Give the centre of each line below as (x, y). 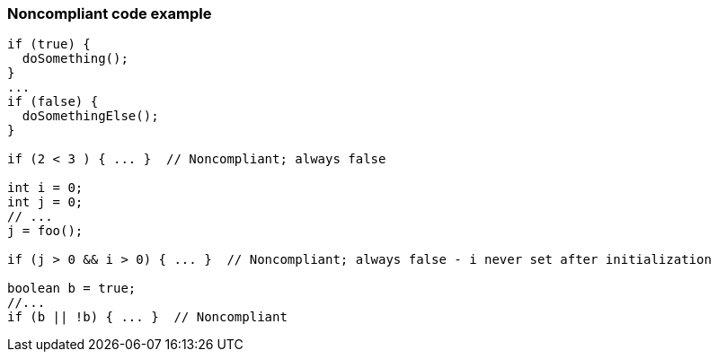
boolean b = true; (72, 289)
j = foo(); (45, 231)
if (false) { (53, 102)
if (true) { (49, 44)
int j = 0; (45, 202)
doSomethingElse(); (90, 116)
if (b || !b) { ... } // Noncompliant (147, 317)
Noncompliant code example (110, 13)
